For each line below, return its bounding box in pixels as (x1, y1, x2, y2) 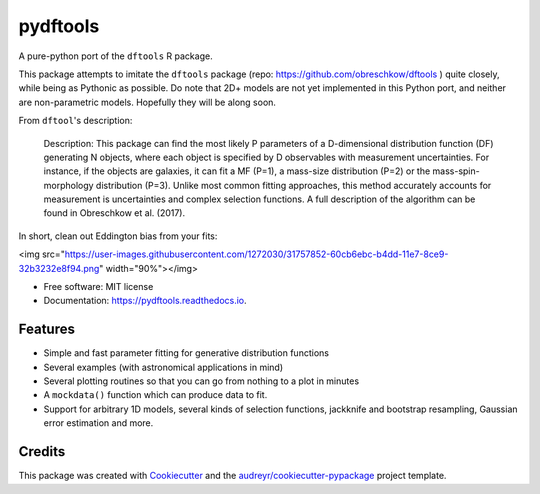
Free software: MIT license (43, 281, 154, 293)
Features (18, 321, 75, 338)
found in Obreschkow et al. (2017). (43, 207, 186, 219)
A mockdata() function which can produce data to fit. (43, 389, 268, 401)
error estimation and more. (43, 417, 154, 429)
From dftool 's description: (18, 115, 133, 127)
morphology (43, 179, 94, 191)
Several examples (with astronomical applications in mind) (43, 361, 284, 373)
